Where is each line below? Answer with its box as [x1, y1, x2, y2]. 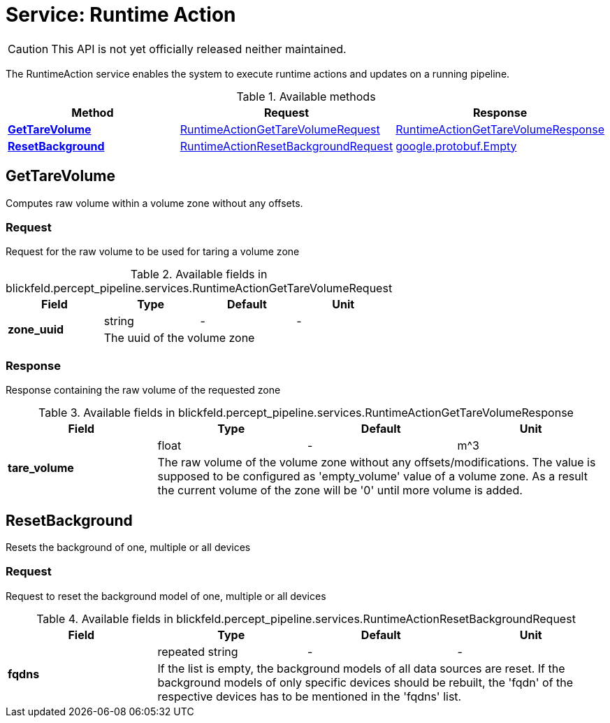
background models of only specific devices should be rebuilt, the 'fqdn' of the [157, 675, 574, 689]
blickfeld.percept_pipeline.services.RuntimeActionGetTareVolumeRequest [6, 281, 393, 296]
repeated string [157, 644, 238, 659]
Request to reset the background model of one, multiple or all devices [6, 589, 326, 602]
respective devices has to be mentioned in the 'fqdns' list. [157, 689, 462, 703]
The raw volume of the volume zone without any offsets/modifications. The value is [157, 455, 596, 470]
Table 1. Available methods [236, 89, 376, 103]
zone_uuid [8, 322, 64, 337]
